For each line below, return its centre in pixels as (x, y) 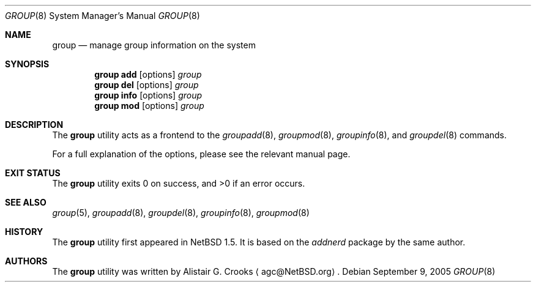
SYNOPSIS (27, 64)
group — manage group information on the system (154, 45)
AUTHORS (26, 261)
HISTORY (24, 232)
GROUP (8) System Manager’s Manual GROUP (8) (102, 16)
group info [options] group (148, 95)
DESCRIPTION (34, 125)
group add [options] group (148, 74)
